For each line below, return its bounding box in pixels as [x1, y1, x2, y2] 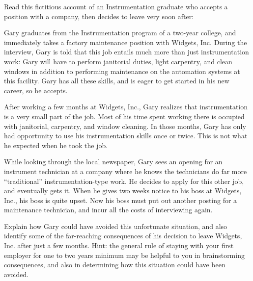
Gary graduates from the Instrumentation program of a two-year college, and [4, 27, 236, 38]
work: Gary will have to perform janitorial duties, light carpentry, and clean [4, 56, 232, 66]
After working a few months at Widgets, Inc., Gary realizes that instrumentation [4, 102, 248, 112]
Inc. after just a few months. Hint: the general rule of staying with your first [4, 240, 234, 251]
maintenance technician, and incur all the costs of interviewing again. [4, 204, 213, 215]
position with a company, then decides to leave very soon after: [4, 11, 194, 21]
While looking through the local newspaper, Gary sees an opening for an [4, 156, 223, 167]
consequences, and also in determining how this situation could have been [4, 259, 225, 270]
